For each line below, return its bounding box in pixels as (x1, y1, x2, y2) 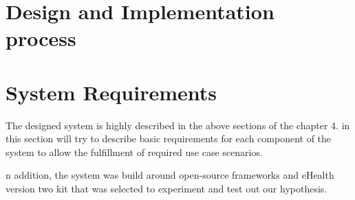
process (6, 24, 76, 52)
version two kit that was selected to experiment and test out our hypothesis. (6, 181, 327, 196)
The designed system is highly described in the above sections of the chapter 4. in (6, 118, 350, 132)
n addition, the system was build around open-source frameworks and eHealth (6, 168, 334, 182)
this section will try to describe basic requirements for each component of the (6, 131, 332, 146)
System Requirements (6, 78, 217, 106)
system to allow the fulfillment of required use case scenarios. (6, 144, 263, 159)
